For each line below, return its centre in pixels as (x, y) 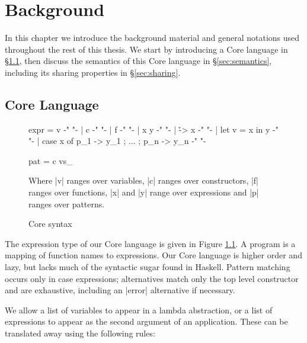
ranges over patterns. (67, 203)
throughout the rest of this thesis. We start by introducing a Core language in (146, 49)
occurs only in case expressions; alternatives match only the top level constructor (152, 278)
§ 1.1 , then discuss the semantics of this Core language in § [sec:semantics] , (138, 61)
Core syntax (50, 224)
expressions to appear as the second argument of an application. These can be (146, 321)
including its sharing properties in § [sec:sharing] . (93, 72)
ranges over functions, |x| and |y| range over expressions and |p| (144, 192)
